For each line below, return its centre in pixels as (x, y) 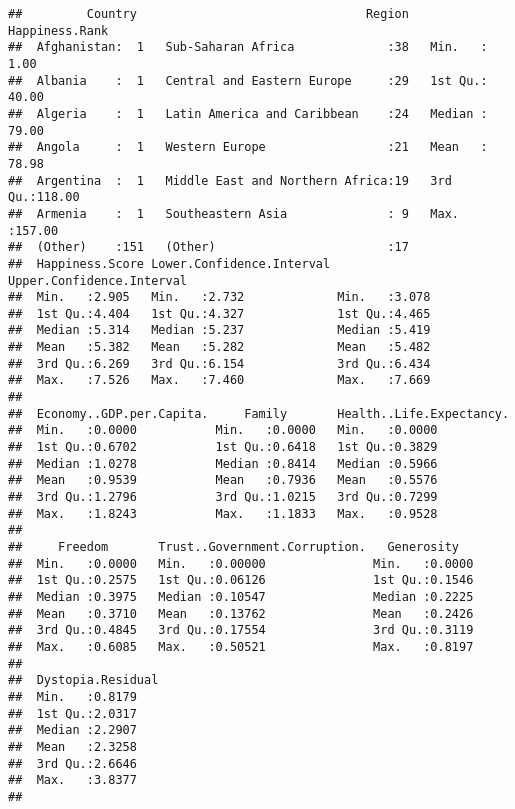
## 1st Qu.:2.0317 (72, 713)
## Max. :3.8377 (72, 780)
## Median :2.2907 (72, 730)
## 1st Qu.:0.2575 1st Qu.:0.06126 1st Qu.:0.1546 (241, 580)
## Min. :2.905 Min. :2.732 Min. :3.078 (219, 297)
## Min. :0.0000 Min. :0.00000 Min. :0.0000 (241, 563)
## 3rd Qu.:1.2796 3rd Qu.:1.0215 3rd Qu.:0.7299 (223, 497)
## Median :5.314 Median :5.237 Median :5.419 (219, 330)
